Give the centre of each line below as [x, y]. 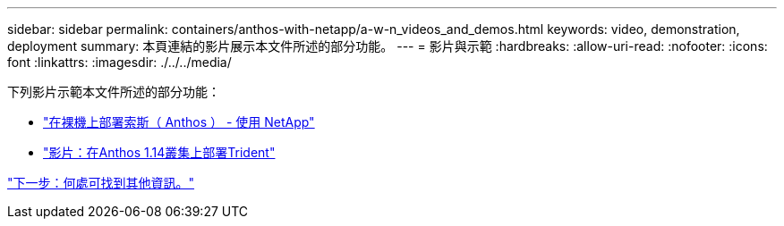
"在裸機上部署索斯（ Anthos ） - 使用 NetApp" [179, 122]
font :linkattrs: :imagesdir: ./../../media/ [119, 62]
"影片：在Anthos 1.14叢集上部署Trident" [159, 152]
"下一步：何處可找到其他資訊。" [101, 183]
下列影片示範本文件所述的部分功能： [114, 92]
